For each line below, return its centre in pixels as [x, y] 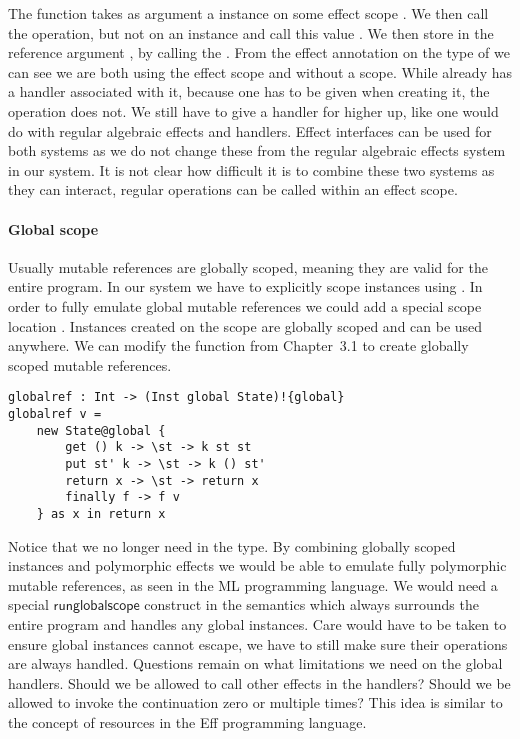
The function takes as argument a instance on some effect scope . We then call [248, 13]
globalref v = [55, 413]
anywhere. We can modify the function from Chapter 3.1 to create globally [238, 345]
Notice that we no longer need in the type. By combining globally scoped [232, 545]
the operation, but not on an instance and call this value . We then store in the [251, 32]
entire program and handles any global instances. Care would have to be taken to [257, 623]
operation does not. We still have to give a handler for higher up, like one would [253, 110]
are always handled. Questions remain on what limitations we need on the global [255, 663]
